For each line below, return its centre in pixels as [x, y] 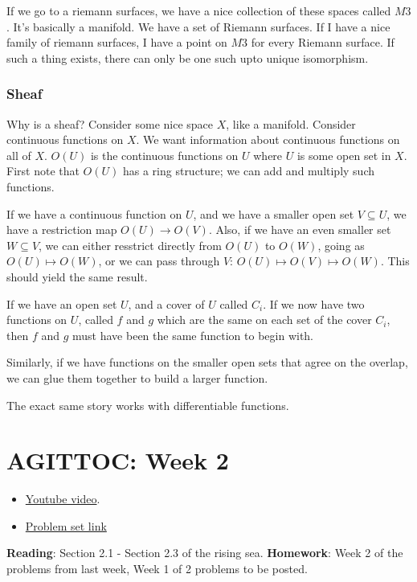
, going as [341, 245]
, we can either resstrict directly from [130, 245]
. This [395, 261]
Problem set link [66, 525]
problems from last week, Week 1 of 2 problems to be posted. [157, 568]
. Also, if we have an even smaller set [300, 230]
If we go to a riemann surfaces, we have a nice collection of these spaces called [199, 10]
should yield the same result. [77, 276]
